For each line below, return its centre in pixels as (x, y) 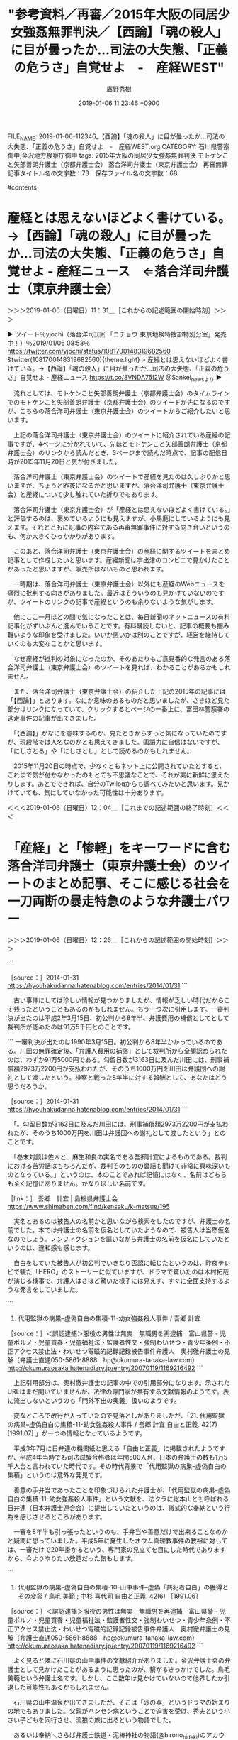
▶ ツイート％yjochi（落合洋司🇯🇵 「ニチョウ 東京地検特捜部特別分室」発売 (117, 334)
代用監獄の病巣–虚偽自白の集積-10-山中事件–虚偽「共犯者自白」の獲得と (123, 1587)
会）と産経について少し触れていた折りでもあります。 (84, 495)
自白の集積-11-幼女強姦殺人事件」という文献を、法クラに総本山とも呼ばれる (118, 1499)
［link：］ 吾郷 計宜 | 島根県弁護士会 (63, 1199)
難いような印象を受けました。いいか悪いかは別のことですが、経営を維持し (116, 635)
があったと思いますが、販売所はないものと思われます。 (87, 569)
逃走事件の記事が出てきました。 (54, 718)
